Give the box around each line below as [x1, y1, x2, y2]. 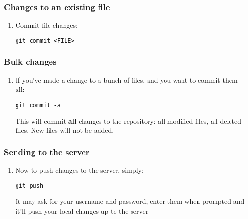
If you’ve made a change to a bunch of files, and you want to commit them [15, 74, 238, 85]
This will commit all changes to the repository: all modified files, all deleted [15, 115, 241, 126]
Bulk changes [4, 55, 57, 68]
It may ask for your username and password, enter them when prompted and [15, 196, 245, 206]
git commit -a [15, 101, 61, 109]
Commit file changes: [15, 20, 78, 30]
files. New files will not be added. [15, 125, 114, 135]
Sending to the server [4, 146, 90, 158]
